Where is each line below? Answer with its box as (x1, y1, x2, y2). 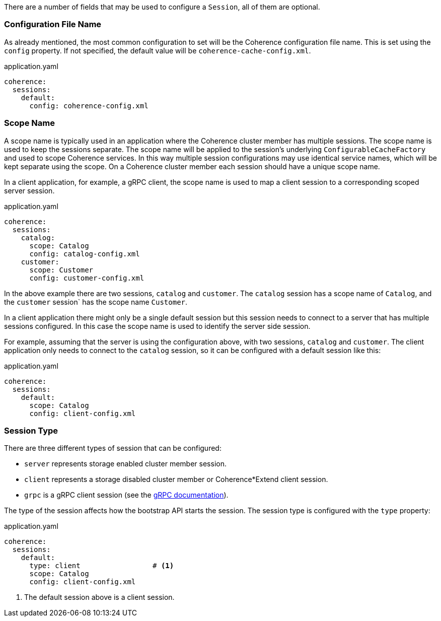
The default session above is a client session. (24, 593, 175, 602)
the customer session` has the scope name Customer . (4, 297, 188, 306)
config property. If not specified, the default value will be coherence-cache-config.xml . (4, 46, 311, 55)
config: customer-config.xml (29, 273, 144, 282)
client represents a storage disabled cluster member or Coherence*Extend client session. (24, 475, 328, 484)
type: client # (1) (29, 562, 174, 570)
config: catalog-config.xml (29, 249, 140, 258)
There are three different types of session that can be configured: (4, 444, 222, 453)
